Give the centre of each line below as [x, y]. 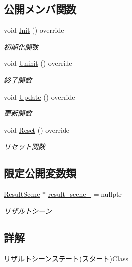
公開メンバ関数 [40, 9]
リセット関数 [25, 146]
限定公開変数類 [40, 173]
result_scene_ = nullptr [85, 194]
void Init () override [34, 30]
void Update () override [40, 96]
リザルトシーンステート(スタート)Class [66, 258]
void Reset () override [37, 130]
